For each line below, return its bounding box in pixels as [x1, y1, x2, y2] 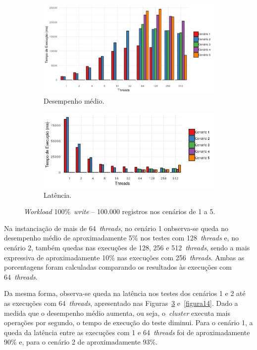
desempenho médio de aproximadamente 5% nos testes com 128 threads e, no [4, 233, 239, 243]
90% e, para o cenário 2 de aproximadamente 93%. [4, 337, 158, 347]
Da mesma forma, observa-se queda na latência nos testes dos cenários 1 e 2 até [4, 288, 246, 298]
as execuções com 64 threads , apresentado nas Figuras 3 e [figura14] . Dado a [4, 297, 238, 308]
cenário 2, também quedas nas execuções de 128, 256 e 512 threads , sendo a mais [4, 242, 250, 252]
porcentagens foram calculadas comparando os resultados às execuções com [4, 262, 232, 272]
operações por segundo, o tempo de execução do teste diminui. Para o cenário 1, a [4, 317, 253, 328]
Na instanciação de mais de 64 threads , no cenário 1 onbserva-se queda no [4, 223, 229, 233]
